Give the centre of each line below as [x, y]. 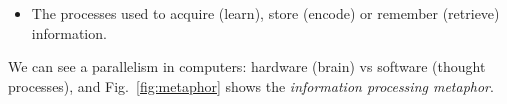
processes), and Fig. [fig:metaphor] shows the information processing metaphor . [251, 85]
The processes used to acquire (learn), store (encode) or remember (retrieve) [265, 13]
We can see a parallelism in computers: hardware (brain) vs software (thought [247, 66]
